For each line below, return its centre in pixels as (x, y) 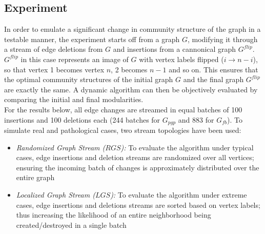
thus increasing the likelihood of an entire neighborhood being (114, 215)
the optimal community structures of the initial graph (89, 79)
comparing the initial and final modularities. (74, 99)
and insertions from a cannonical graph (175, 49)
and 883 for (196, 119)
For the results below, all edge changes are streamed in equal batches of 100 (123, 109)
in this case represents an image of (75, 59)
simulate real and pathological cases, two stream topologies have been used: (123, 130)
